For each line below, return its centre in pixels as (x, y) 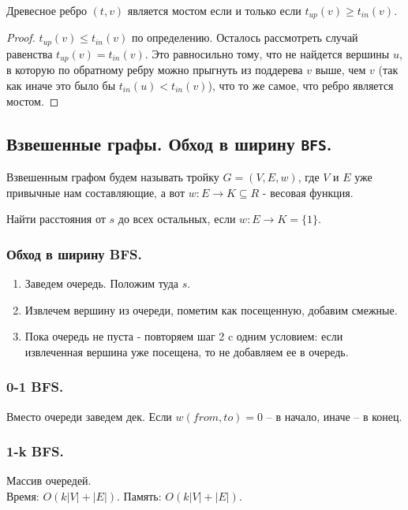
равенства (30, 53)
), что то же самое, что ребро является (301, 85)
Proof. (21, 37)
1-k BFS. (35, 451)
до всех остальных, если (177, 219)
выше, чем (341, 70)
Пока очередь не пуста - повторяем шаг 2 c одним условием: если (184, 336)
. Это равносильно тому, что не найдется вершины (267, 53)
